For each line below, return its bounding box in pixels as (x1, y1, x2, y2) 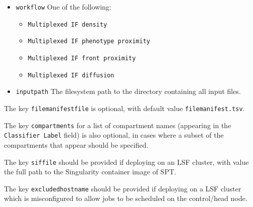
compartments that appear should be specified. (4, 139, 149, 150)
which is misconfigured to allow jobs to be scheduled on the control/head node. (4, 193, 247, 203)
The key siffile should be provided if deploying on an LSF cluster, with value (4, 156, 249, 167)
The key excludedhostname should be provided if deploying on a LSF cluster (4, 183, 241, 193)
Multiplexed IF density (28, 21, 107, 28)
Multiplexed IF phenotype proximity (28, 38, 150, 45)
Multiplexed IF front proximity (28, 54, 136, 62)
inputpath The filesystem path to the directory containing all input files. (16, 86, 241, 96)
